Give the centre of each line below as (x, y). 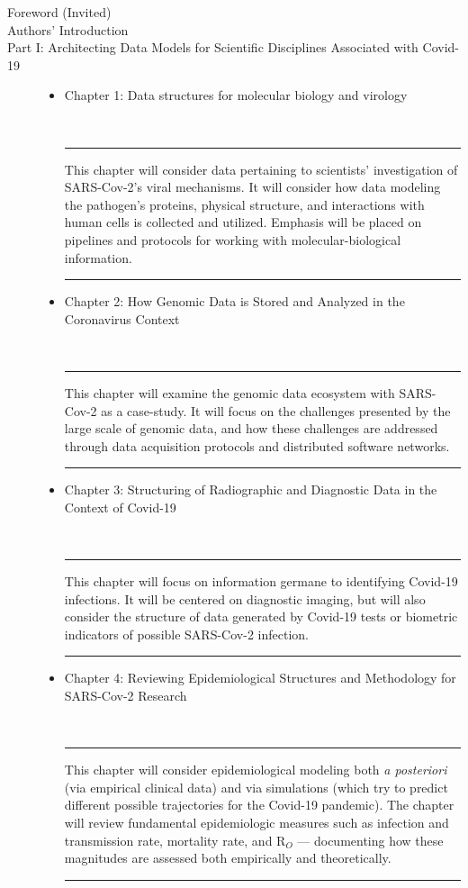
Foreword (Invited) (59, 12)
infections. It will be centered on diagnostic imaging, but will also (245, 598)
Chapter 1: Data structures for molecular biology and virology (236, 95)
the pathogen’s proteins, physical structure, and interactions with (244, 204)
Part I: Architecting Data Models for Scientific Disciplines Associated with (213, 47)
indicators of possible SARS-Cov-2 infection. (186, 634)
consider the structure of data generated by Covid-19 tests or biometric (261, 616)
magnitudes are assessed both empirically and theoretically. (228, 858)
